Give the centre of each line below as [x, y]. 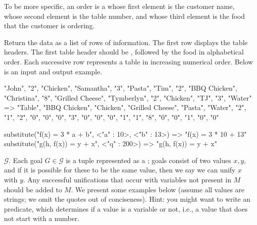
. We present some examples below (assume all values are [158, 189]
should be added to [33, 189]
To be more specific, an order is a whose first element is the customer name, [119, 6]
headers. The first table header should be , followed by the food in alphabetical [124, 52]
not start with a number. [42, 218]
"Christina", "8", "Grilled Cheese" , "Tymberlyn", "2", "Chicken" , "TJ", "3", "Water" [128, 97]
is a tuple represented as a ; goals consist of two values [148, 160]
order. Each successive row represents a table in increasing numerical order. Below [128, 61]
